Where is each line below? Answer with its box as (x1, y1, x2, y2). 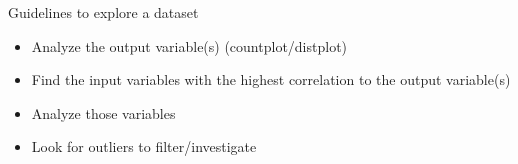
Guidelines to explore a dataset (8, 2, 199, 22)
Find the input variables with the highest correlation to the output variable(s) (31, 69, 511, 90)
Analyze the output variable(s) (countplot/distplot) (31, 35, 348, 56)
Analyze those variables (31, 102, 176, 123)
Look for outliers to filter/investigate (31, 136, 257, 157)
